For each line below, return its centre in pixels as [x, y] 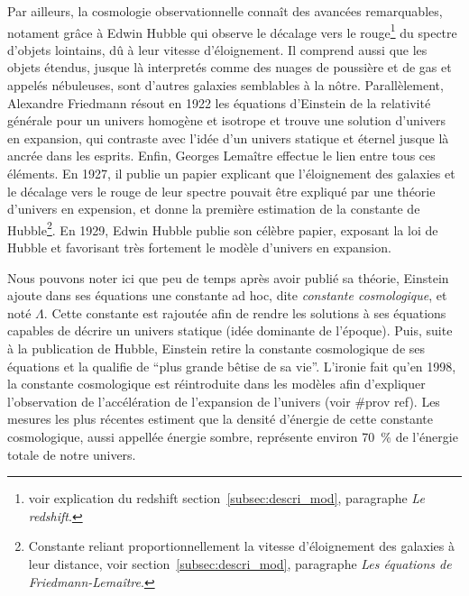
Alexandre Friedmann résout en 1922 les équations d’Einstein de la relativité [219, 102]
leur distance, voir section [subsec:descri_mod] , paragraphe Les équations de [240, 563]
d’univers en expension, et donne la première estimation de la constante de [214, 209]
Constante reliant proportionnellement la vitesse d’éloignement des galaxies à [242, 546]
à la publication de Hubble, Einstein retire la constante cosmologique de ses [216, 348]
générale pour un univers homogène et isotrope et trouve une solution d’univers [226, 120]
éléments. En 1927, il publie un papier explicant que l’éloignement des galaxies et [231, 173]
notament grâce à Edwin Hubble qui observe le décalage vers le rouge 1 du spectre [232, 31]
